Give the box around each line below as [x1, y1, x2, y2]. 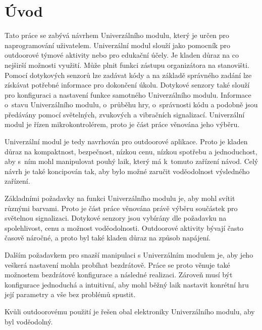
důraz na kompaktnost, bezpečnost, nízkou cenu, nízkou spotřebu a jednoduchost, [5, 146, 257, 156]
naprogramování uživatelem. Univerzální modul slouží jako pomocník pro [5, 39, 231, 50]
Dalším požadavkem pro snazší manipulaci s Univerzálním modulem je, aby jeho [5, 250, 253, 260]
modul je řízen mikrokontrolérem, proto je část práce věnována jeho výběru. [5, 119, 240, 130]
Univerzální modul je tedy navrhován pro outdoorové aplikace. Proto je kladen [5, 136, 248, 147]
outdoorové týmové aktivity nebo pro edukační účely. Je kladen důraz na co [5, 50, 239, 60]
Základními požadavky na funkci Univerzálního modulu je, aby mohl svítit [5, 193, 235, 203]
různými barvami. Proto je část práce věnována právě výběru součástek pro [5, 202, 238, 213]
